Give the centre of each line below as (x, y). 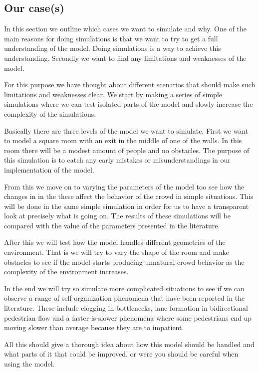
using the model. (29, 364)
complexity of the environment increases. (66, 272)
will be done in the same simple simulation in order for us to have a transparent (127, 206)
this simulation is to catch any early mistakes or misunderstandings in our (117, 160)
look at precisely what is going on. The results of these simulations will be (118, 216)
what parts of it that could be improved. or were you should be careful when (121, 354)
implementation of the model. (49, 169)
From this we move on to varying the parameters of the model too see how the (124, 186)
